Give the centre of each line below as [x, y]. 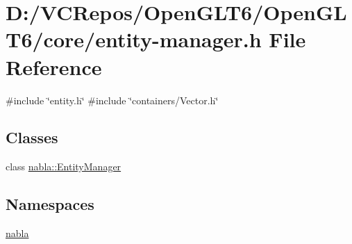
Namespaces [50, 204]
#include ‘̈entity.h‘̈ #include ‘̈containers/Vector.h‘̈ [112, 100]
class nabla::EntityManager [64, 166]
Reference [54, 66]
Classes [32, 137]
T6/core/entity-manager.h [134, 39]
